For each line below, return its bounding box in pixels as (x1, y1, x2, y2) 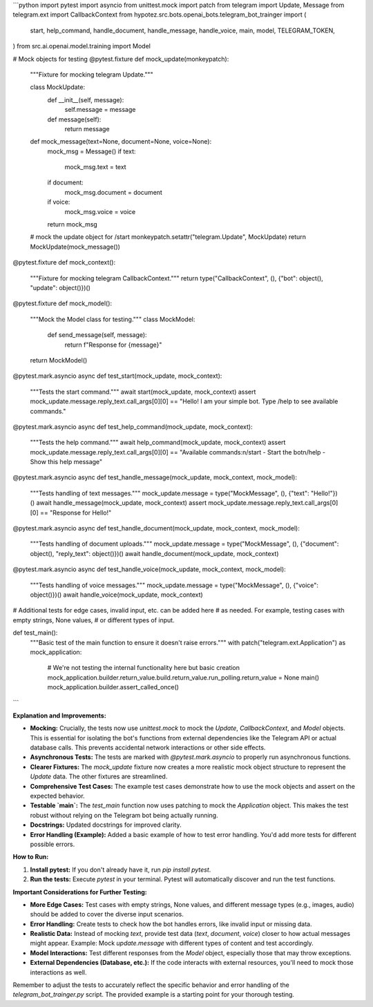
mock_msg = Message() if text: (47, 147, 136, 155)
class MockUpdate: (30, 83, 86, 91)
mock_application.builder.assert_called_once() (47, 683, 180, 691)
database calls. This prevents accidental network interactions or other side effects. (30, 743, 266, 752)
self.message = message (64, 106, 136, 114)
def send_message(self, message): (47, 331, 148, 339)
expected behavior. (30, 792, 86, 800)
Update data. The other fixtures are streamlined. (30, 772, 168, 780)
